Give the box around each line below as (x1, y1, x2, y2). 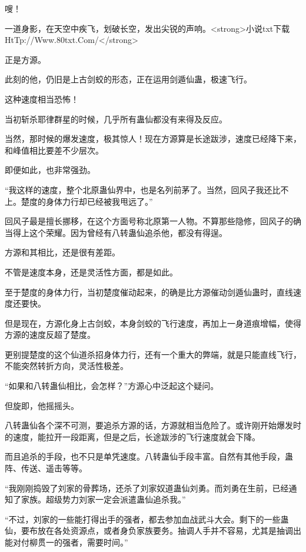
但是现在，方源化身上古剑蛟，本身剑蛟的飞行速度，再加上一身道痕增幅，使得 (5, 317, 301, 329)
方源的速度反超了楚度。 (5, 328, 95, 341)
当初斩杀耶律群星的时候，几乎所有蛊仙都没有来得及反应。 (5, 112, 227, 125)
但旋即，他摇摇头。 (5, 399, 79, 411)
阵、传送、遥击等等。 (5, 462, 87, 474)
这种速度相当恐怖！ (5, 92, 79, 105)
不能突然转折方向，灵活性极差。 (5, 360, 128, 372)
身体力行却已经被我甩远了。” (45, 195, 153, 207)
